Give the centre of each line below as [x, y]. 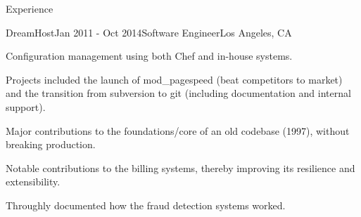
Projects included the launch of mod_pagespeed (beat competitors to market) [174, 79]
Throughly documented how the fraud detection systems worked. [146, 205]
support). [26, 106]
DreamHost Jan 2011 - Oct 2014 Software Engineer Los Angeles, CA [149, 32]
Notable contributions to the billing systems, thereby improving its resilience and [180, 167]
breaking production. [51, 144]
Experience [30, 8]
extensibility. [33, 182]
